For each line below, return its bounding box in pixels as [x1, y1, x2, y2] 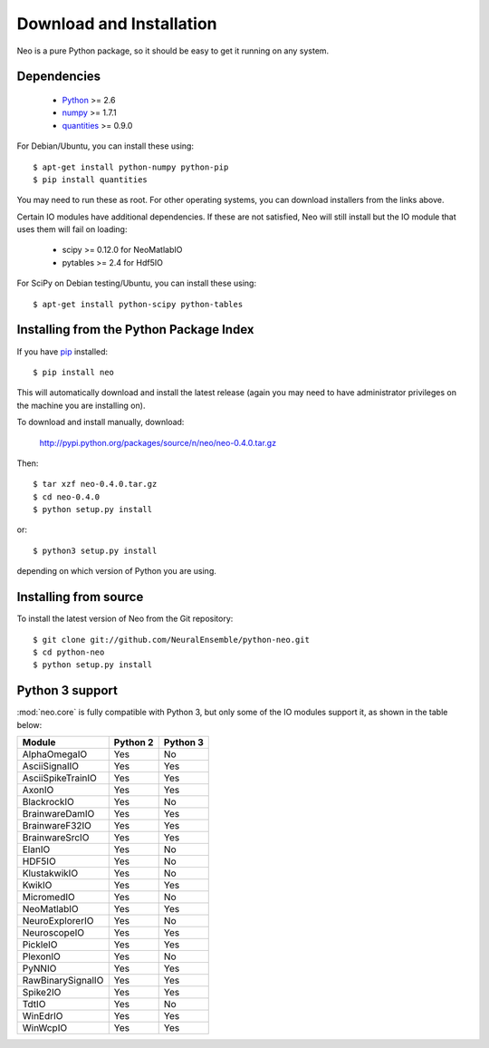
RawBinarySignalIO [22, 975, 104, 986]
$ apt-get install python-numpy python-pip [33, 161, 229, 172]
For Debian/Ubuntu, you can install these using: [16, 141, 195, 151]
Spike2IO [22, 986, 62, 998]
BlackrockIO [22, 796, 74, 808]
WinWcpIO [22, 1022, 68, 1033]
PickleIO [22, 938, 58, 951]
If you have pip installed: [16, 345, 109, 357]
